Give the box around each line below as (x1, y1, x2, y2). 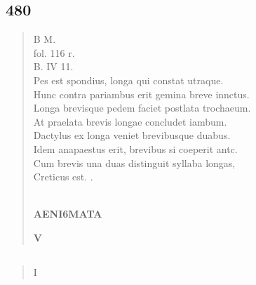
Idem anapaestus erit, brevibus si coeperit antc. (33, 141, 238, 156)
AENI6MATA (33, 206, 102, 221)
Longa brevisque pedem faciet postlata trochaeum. (33, 100, 251, 115)
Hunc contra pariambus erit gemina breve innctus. (33, 86, 250, 101)
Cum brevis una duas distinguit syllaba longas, (33, 155, 236, 170)
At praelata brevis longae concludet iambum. (33, 114, 227, 128)
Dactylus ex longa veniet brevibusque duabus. (33, 128, 231, 142)
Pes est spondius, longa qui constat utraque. (33, 72, 224, 87)
